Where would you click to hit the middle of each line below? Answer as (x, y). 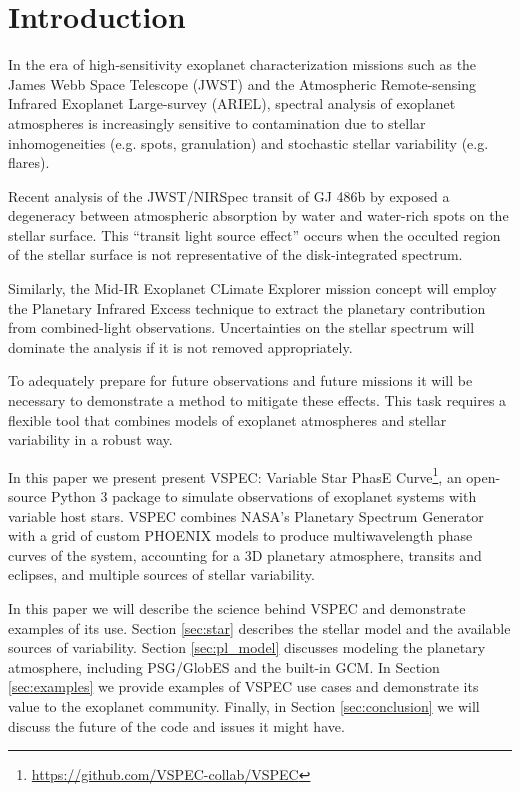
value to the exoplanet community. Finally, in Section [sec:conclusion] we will (244, 706)
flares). (29, 162)
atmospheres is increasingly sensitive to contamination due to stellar (217, 122)
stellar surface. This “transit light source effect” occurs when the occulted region (254, 234)
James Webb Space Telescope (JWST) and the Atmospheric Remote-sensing (242, 83)
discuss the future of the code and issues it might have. (176, 725)
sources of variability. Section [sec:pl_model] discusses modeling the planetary (247, 647)
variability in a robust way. (90, 439)
